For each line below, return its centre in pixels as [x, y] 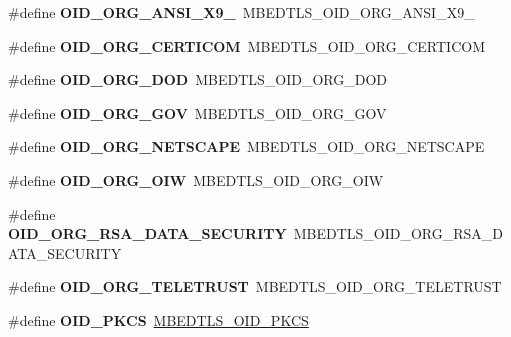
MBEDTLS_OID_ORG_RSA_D [398, 233]
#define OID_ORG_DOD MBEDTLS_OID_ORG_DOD [198, 79]
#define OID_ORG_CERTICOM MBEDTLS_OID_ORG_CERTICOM [246, 45]
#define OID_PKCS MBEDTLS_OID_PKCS [158, 319]
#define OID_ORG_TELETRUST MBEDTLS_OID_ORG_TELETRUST [255, 286]
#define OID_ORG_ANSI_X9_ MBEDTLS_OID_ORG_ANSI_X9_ [241, 12]
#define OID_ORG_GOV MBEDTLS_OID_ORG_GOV [197, 112]
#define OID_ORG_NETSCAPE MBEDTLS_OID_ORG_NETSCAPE [246, 146]
